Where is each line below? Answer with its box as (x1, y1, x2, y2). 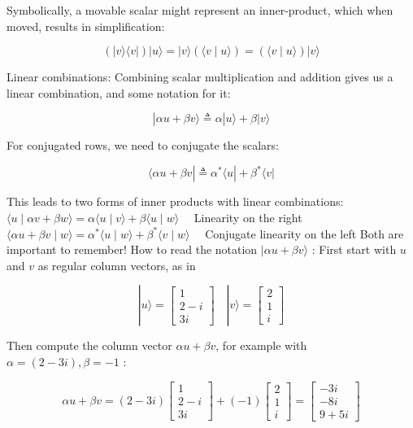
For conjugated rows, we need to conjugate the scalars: (7, 137, 279, 154)
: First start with (311, 241, 397, 258)
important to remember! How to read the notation (7, 241, 258, 258)
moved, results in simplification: (7, 17, 165, 34)
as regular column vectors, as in (37, 256, 196, 273)
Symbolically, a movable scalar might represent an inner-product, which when (7, 2, 393, 18)
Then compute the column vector (7, 337, 172, 354)
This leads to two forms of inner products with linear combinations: (7, 193, 344, 210)
